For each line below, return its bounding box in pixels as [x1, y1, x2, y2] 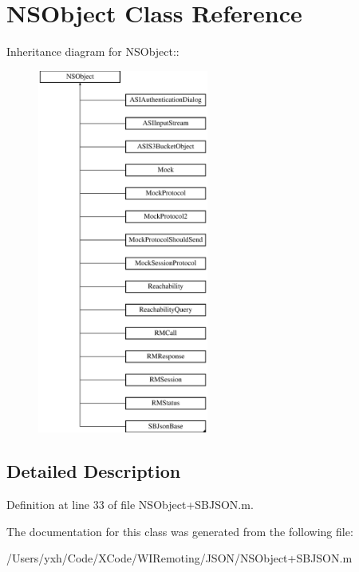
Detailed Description [6, 459, 181, 483]
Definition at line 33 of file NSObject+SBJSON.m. [6, 496, 254, 513]
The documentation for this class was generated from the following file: [6, 523, 353, 539]
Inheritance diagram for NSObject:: [6, 43, 179, 60]
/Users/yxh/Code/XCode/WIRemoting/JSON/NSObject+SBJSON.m [6, 550, 353, 566]
